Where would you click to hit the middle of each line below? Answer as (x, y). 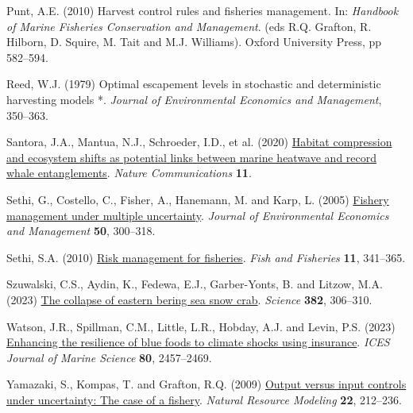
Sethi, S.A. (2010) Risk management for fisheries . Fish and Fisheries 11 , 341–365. (206, 257)
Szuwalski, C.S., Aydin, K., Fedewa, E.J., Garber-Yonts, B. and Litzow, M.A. (195, 284)
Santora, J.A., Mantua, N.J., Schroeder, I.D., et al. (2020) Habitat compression (199, 142)
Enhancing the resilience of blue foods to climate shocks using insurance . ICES (198, 342)
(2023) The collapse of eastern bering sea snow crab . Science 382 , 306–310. (189, 299)
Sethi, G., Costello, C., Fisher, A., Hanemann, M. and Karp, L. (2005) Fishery (198, 199)
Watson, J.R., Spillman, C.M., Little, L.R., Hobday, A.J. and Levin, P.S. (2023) (201, 326)
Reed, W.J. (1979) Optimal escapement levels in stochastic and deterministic (194, 84)
